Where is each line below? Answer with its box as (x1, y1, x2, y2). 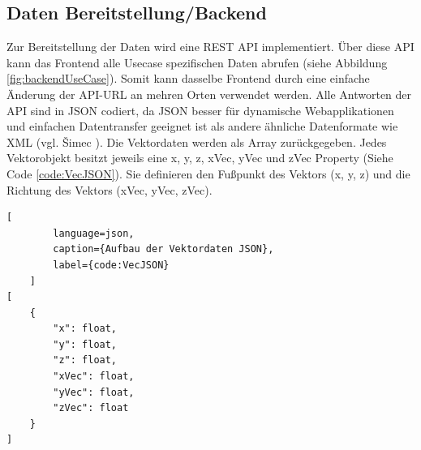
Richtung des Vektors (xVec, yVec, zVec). (6, 181, 213, 198)
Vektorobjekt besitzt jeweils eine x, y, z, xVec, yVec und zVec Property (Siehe (6, 149, 393, 166)
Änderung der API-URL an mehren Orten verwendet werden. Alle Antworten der (6, 85, 412, 102)
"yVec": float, (53, 386, 135, 398)
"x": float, (53, 323, 118, 335)
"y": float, (53, 338, 118, 350)
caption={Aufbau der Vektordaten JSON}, (53, 243, 274, 255)
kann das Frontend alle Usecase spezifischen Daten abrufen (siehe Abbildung (6, 54, 388, 71)
